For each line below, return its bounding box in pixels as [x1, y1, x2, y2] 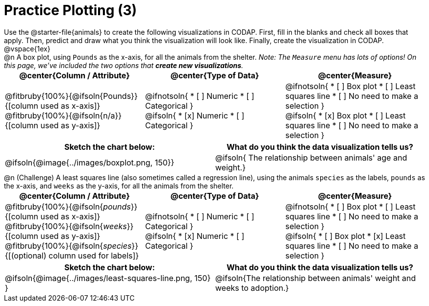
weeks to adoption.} [215, 282, 289, 293]
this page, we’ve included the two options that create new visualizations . [4, 61, 244, 70]
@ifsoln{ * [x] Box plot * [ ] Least [285, 110, 406, 120]
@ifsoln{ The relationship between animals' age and [215, 152, 407, 163]
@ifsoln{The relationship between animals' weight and [215, 273, 416, 283]
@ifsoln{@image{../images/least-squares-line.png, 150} [5, 273, 211, 283]
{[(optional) [5, 250, 47, 260]
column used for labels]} [49, 250, 139, 260]
